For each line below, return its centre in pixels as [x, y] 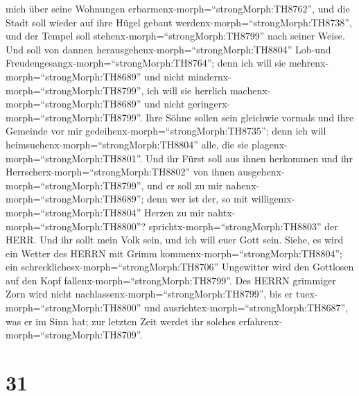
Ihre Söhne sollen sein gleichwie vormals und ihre [250, 117]
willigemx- [273, 199]
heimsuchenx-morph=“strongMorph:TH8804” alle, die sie [127, 144]
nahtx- [221, 212]
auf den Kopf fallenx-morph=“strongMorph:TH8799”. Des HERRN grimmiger [171, 280]
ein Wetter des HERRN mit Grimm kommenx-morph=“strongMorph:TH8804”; [174, 253]
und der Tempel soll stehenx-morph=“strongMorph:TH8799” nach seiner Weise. [175, 36]
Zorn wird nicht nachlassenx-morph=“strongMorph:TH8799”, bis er [149, 294]
